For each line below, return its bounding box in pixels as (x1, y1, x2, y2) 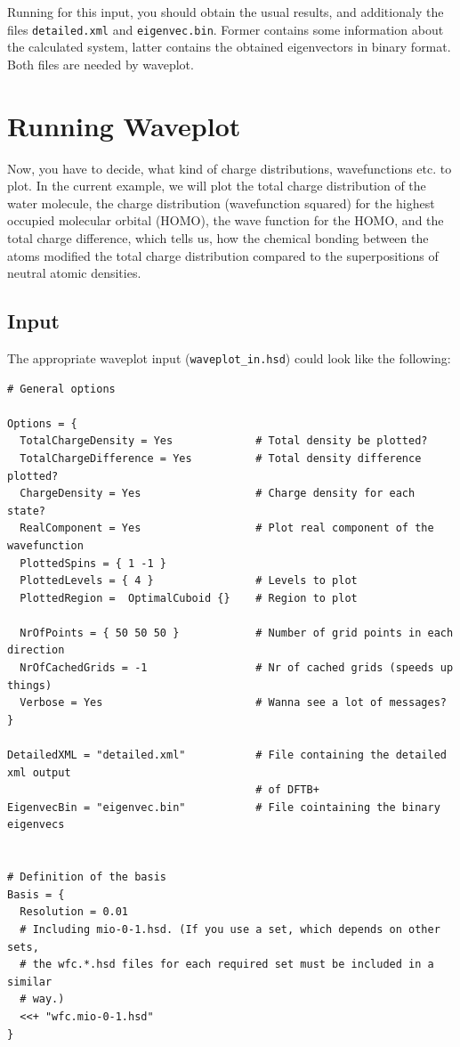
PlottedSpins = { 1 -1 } (20, 556, 166, 570)
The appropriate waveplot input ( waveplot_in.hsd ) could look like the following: (7, 348, 451, 367)
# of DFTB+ (255, 783, 319, 797)
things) (7, 678, 52, 692)
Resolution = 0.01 (20, 905, 129, 919)
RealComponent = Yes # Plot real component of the (20, 522, 434, 535)
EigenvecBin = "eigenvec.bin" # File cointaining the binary (7, 800, 440, 814)
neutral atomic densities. (7, 264, 141, 282)
